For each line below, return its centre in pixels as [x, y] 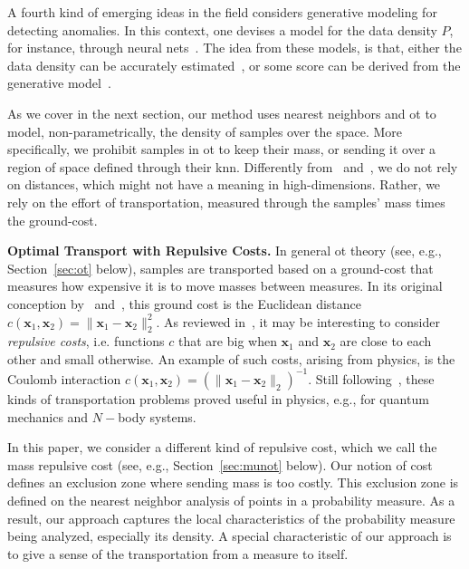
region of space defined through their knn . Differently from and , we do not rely [233, 166]
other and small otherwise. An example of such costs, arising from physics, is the [231, 358]
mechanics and [48, 416]
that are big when [228, 341]
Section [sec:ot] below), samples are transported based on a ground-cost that [220, 268]
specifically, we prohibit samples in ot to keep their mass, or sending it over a [222, 149]
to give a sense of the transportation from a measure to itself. [178, 553]
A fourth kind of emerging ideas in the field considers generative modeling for [222, 12]
